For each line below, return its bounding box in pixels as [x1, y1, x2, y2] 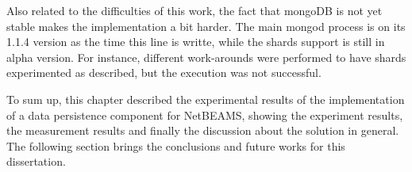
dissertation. [6, 153, 66, 170]
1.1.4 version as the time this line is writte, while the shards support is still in [6, 33, 385, 50]
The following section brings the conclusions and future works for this [6, 137, 345, 154]
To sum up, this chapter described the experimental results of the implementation [6, 90, 405, 107]
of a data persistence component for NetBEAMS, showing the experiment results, [6, 106, 403, 123]
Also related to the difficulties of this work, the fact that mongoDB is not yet [6, 2, 383, 18]
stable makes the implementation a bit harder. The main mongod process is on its [6, 17, 406, 34]
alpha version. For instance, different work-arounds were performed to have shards [6, 48, 406, 65]
